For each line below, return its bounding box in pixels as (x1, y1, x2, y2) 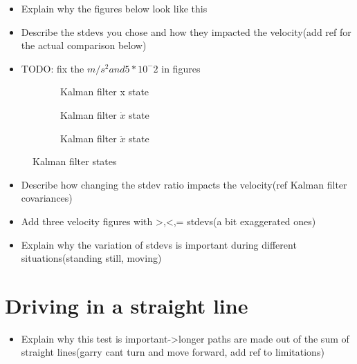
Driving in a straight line (5, 291, 248, 319)
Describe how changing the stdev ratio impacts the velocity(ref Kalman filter (21, 177, 347, 191)
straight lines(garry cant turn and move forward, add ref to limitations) (21, 345, 324, 359)
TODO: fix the (21, 61, 84, 75)
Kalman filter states (33, 154, 117, 169)
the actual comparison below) (21, 38, 147, 52)
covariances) (21, 191, 73, 205)
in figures (161, 61, 201, 75)
